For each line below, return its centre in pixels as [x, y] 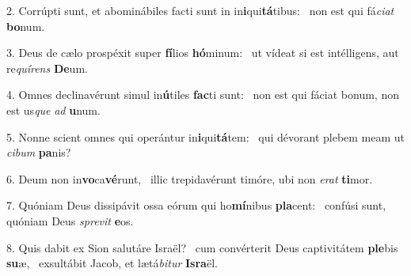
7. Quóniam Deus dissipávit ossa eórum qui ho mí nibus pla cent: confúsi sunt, [196, 205]
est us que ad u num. [53, 110]
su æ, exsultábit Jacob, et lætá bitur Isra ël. [112, 263]
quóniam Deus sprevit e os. [70, 220]
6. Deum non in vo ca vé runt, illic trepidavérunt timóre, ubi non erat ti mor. [190, 178]
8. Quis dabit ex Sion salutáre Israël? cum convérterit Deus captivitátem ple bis [202, 247]
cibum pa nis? [39, 152]
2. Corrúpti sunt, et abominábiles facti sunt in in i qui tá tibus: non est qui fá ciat [200, 10]
